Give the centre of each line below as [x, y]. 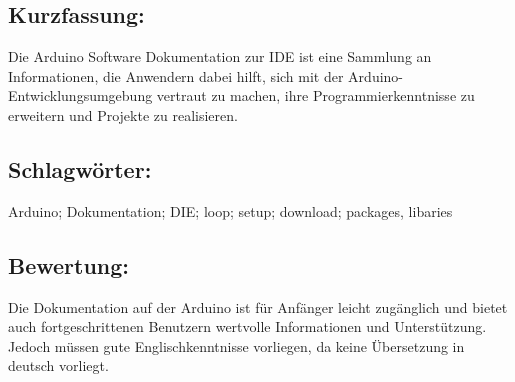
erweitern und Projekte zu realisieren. [123, 114]
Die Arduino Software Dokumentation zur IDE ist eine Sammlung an [220, 56]
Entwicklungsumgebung [80, 95]
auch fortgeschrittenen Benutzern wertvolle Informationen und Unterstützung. [247, 326]
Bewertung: [69, 264]
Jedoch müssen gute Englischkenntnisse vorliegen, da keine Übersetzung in [236, 345]
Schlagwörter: [80, 168]
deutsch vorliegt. [58, 365]
